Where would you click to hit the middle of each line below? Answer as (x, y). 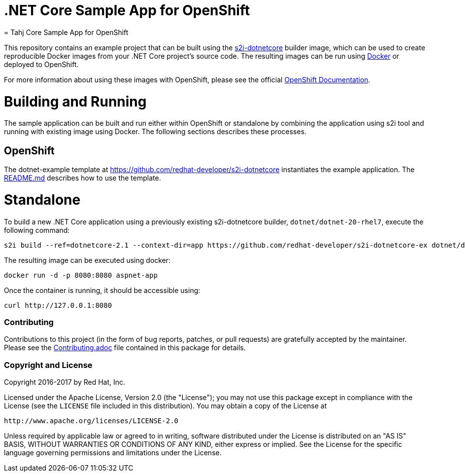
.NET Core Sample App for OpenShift (127, 10)
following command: (37, 230)
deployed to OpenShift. (41, 64)
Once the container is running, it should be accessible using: (102, 290)
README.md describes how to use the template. (83, 178)
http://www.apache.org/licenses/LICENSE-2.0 (91, 421)
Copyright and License (48, 365)
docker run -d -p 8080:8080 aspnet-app (81, 275)
